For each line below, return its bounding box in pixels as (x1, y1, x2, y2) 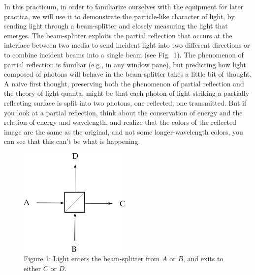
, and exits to (183, 253, 223, 264)
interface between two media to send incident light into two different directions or (4, 40, 250, 50)
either (24, 263, 41, 274)
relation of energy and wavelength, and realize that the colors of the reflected (4, 117, 236, 127)
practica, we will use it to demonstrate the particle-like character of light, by (4, 11, 235, 21)
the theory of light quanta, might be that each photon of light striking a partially (4, 88, 250, 98)
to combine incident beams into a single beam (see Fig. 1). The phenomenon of (4, 49, 244, 59)
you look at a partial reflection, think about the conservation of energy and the (4, 107, 243, 117)
